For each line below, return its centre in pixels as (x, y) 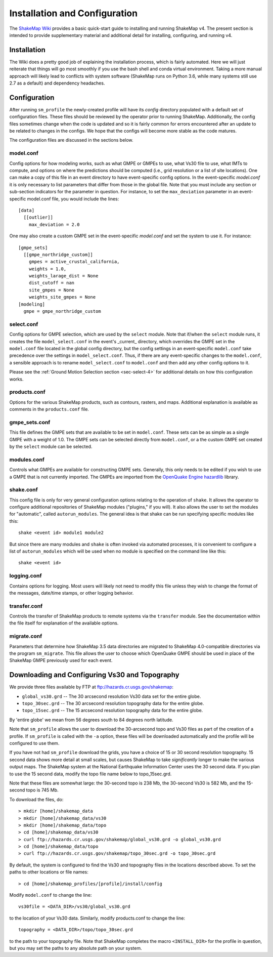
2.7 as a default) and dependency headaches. (57, 83)
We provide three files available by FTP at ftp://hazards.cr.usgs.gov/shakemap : (92, 687)
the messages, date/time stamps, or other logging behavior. (72, 593)
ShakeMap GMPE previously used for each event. (61, 660)
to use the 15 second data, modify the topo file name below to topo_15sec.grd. (90, 774)
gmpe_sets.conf (30, 422)
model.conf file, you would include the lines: (73, 199)
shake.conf (24, 490)
